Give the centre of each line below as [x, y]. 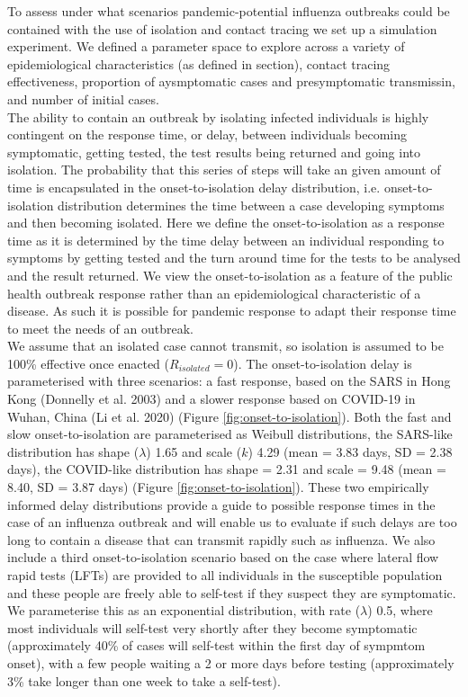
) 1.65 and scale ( [194, 451]
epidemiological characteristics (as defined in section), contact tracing [199, 63]
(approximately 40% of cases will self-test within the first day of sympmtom [216, 645]
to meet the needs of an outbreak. [100, 328]
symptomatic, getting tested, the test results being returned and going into [214, 152]
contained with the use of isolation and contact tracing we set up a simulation [222, 28]
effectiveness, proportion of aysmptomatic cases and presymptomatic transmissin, [231, 81]
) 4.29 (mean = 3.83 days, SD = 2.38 [350, 451]
